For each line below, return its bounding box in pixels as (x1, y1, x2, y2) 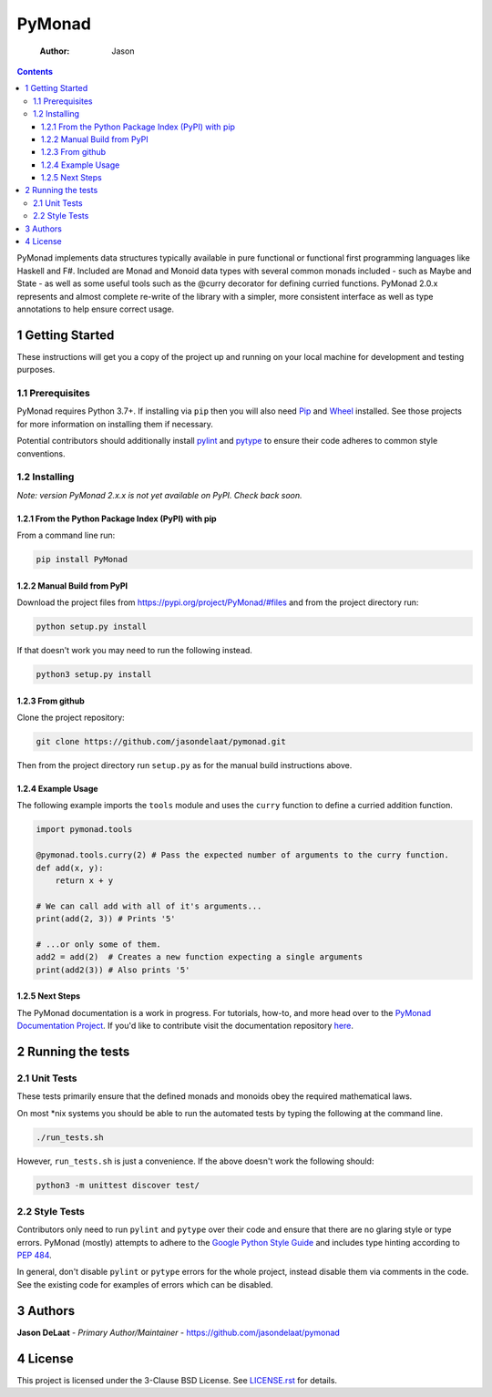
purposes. (16, 365, 56, 375)
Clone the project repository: (16, 712, 125, 724)
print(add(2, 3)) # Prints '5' (36, 914, 177, 924)
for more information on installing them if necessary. (16, 418, 214, 429)
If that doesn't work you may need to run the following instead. (16, 645, 252, 656)
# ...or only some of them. (36, 939, 161, 950)
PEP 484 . (16, 1249, 52, 1261)
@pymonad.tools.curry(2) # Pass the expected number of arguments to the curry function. (36, 850, 450, 860)
